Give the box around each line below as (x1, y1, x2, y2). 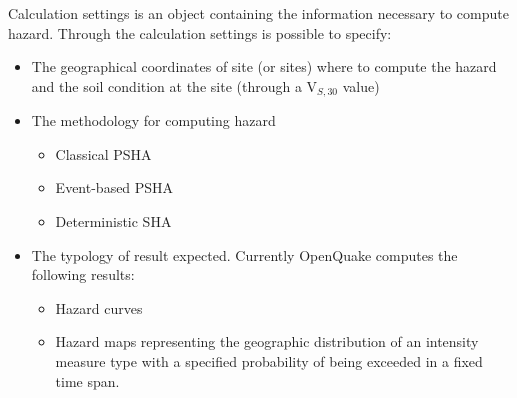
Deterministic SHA (55, 211, 172, 232)
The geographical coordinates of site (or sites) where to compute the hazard (31, 56, 497, 77)
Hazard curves (55, 297, 143, 318)
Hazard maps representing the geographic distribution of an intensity (55, 331, 479, 352)
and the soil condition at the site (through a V (31, 75, 318, 96)
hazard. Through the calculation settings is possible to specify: (8, 22, 392, 43)
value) (342, 75, 380, 96)
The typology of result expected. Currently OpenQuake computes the (31, 244, 458, 265)
